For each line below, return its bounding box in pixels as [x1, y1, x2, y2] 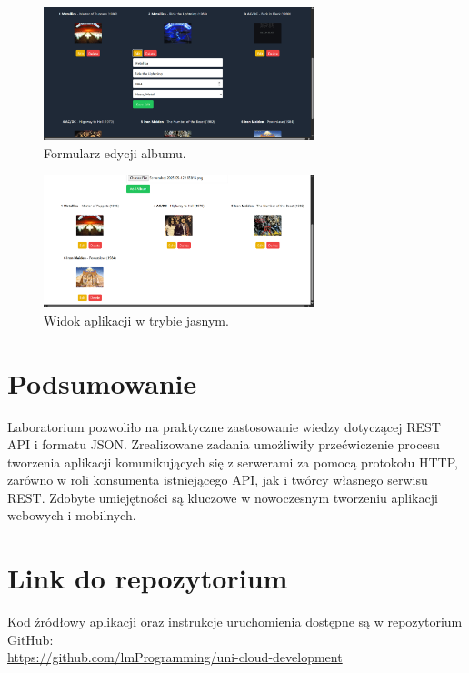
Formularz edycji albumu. [44, 143, 186, 162]
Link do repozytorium [7, 559, 288, 597]
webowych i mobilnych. [7, 506, 136, 525]
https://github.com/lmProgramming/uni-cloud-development [7, 648, 343, 667]
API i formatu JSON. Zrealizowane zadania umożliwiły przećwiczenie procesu [7, 435, 440, 454]
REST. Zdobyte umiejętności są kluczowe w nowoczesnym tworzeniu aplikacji [7, 487, 438, 507]
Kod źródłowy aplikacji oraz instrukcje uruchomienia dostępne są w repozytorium [7, 612, 463, 631]
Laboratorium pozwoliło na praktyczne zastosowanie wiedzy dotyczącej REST [7, 417, 441, 436]
